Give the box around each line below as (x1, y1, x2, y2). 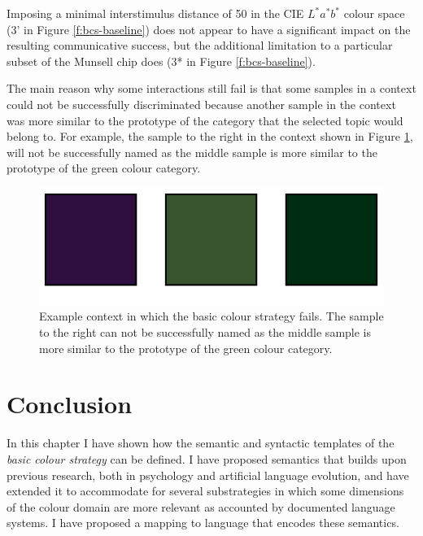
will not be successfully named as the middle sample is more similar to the (7, 143, 377, 160)
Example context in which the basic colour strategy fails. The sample (39, 307, 384, 325)
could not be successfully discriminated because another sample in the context (7, 95, 396, 112)
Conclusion (7, 387, 133, 421)
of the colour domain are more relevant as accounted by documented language (7, 498, 395, 515)
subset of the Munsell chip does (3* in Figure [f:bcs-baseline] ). (7, 52, 316, 69)
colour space (343, 5, 405, 21)
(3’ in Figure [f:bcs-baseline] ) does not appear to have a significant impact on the (7, 20, 411, 37)
